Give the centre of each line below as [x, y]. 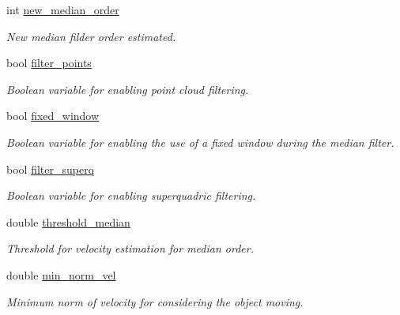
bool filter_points [49, 63]
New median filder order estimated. [91, 36]
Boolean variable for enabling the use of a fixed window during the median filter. [200, 142]
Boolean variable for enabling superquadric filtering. [131, 195]
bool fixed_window [53, 116]
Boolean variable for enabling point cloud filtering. [128, 89]
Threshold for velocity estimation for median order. [130, 248]
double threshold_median [68, 221]
